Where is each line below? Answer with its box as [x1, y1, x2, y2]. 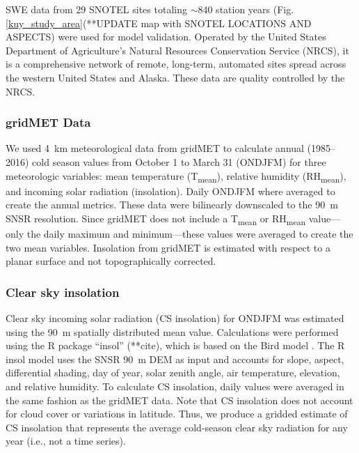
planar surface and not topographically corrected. [6, 254, 216, 268]
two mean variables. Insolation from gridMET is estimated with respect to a [6, 240, 330, 254]
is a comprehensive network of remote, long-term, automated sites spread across [6, 56, 346, 71]
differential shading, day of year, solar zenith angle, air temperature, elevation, [6, 365, 340, 380]
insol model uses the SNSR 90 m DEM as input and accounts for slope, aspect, [6, 351, 344, 366]
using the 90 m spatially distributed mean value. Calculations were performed [6, 324, 339, 339]
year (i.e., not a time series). [6, 433, 126, 448]
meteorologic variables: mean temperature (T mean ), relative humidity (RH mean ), [6, 168, 346, 185]
